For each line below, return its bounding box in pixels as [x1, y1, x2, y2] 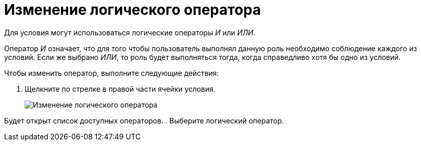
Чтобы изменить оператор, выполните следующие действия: [4, 68, 219, 77]
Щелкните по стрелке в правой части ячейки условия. [25, 84, 215, 93]
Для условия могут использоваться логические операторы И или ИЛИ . [4, 28, 256, 37]
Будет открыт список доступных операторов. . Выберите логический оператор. [4, 116, 284, 125]
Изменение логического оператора [4, 1, 261, 18]
